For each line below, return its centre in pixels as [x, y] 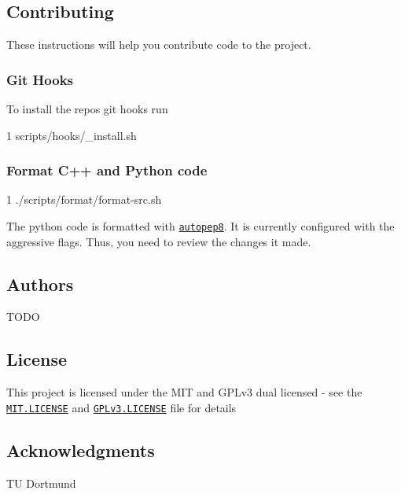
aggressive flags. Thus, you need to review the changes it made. [159, 241]
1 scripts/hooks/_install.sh [72, 135]
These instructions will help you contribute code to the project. [159, 44]
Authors [40, 284]
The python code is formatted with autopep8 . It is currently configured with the [200, 226]
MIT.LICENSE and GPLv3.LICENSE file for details [121, 407]
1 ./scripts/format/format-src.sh [84, 199]
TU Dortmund [41, 483]
